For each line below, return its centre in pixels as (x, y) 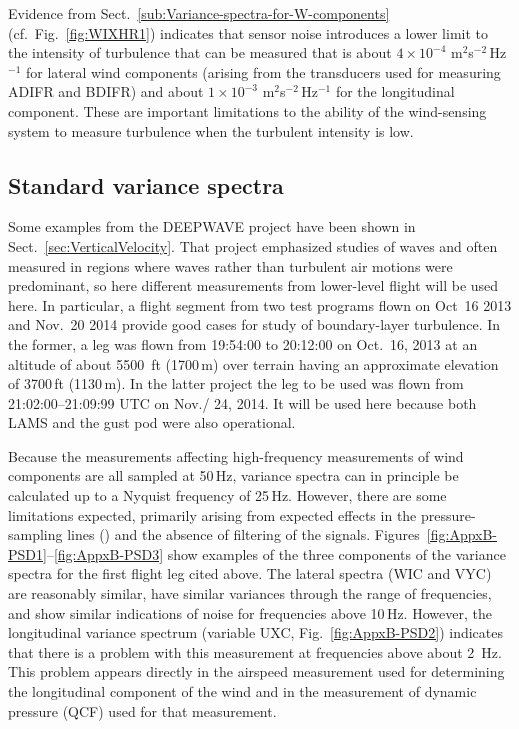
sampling (35, 534)
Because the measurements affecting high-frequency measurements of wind (236, 455)
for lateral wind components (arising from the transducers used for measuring (263, 71)
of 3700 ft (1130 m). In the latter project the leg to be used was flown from (236, 383)
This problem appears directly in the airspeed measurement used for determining (256, 671)
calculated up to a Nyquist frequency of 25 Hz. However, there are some (227, 495)
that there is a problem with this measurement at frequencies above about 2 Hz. (255, 651)
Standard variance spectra (146, 184)
